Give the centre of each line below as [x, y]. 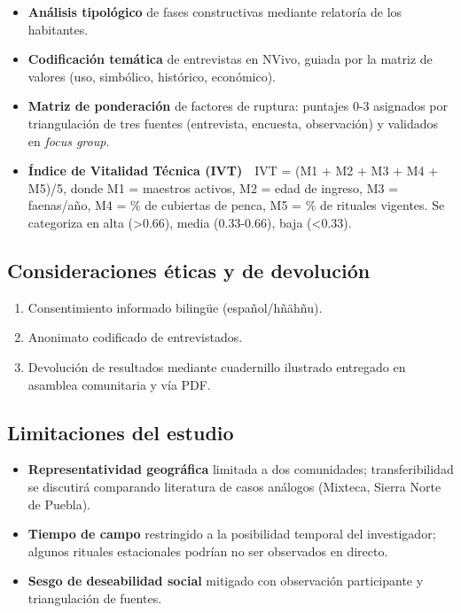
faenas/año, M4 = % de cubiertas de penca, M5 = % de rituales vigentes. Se [236, 205]
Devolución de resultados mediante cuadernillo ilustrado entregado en [217, 366]
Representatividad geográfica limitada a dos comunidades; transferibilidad [241, 469]
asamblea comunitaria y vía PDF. [119, 384]
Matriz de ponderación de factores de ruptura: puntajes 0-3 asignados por [238, 106]
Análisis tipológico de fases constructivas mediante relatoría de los [215, 12]
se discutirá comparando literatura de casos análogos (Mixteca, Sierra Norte [234, 486]
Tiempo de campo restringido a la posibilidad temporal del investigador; [232, 534]
